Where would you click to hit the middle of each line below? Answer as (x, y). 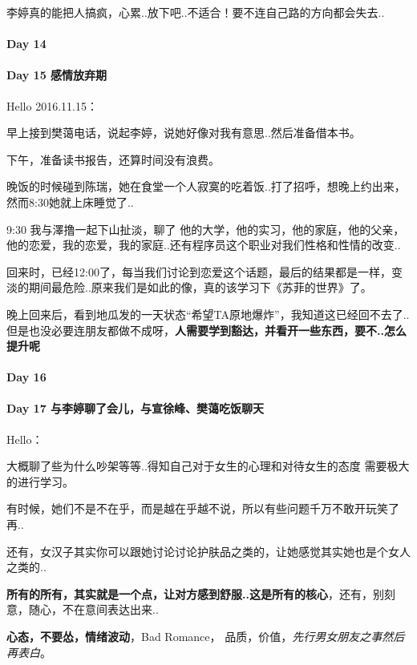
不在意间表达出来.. (110, 609)
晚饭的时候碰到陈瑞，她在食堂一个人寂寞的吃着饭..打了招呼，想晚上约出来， (206, 186)
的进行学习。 (40, 481)
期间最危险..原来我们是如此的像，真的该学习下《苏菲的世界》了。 (200, 287)
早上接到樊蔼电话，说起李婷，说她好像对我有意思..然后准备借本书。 (184, 133)
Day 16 (26, 377)
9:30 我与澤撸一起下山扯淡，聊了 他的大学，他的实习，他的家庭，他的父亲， (206, 229)
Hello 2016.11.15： (52, 105)
